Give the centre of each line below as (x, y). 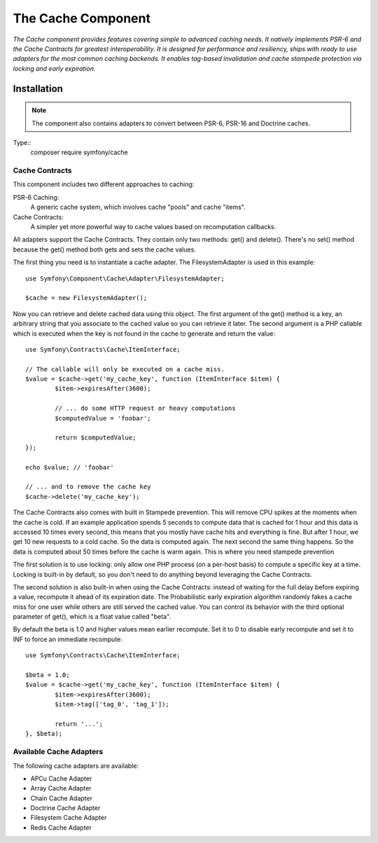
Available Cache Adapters (58, 752)
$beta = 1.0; (48, 675)
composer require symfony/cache (79, 152)
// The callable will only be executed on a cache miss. (125, 369)
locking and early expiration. (54, 68)
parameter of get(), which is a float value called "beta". (92, 617)
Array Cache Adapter (61, 788)
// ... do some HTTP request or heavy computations (145, 409)
